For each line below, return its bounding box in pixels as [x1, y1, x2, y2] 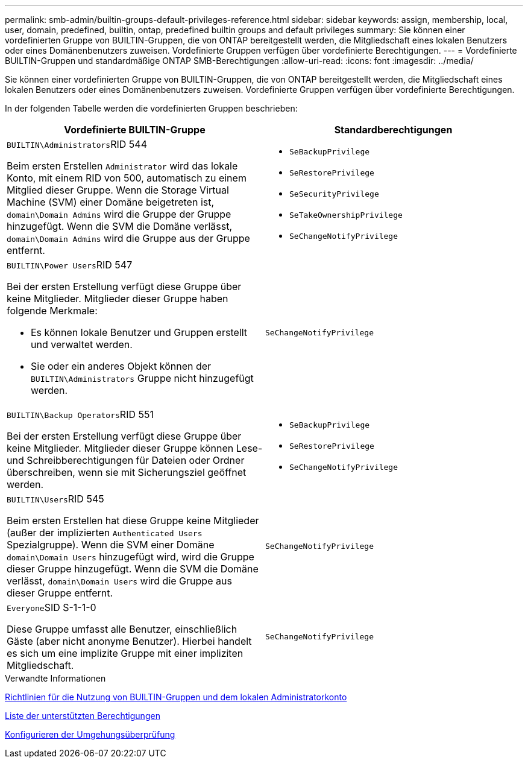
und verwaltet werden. [31, 338, 133, 350]
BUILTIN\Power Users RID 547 [7, 259, 133, 271]
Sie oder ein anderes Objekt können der [31, 360, 212, 372]
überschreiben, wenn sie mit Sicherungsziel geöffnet [7, 466, 247, 478]
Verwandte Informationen [5, 673, 106, 683]
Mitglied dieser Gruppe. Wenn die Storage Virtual [7, 184, 229, 196]
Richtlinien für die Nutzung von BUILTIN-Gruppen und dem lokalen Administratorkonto [5, 692, 347, 702]
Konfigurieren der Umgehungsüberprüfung [5, 729, 175, 739]
